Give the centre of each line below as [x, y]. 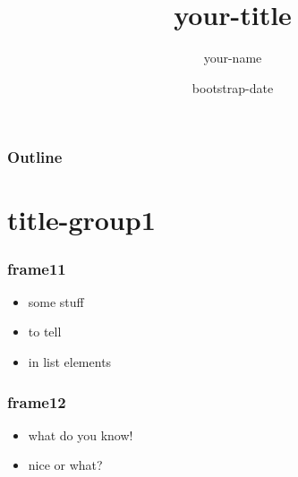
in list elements [70, 362]
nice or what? [65, 465]
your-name [233, 58]
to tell [45, 332]
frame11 [37, 268]
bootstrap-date [233, 87]
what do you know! [81, 434]
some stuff [56, 301]
